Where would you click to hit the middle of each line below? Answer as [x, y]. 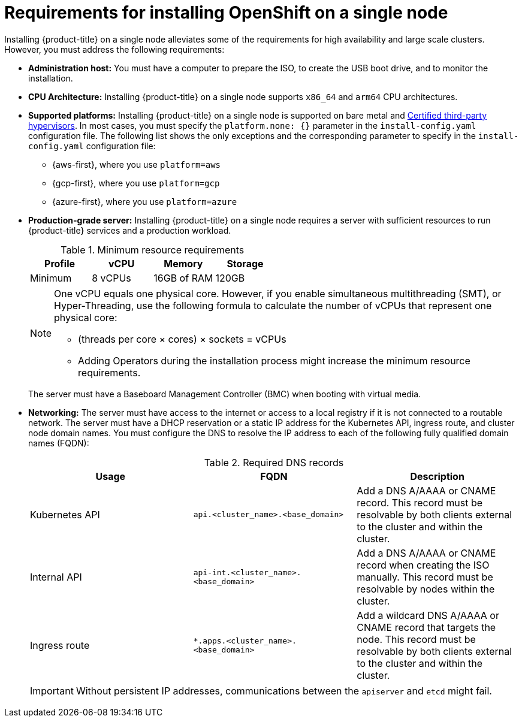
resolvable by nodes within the [426, 589]
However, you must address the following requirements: [114, 49]
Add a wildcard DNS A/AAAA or [428, 615]
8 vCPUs [111, 278]
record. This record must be [420, 502]
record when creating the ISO [423, 565]
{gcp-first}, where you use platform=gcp [136, 183]
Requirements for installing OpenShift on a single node [226, 13]
